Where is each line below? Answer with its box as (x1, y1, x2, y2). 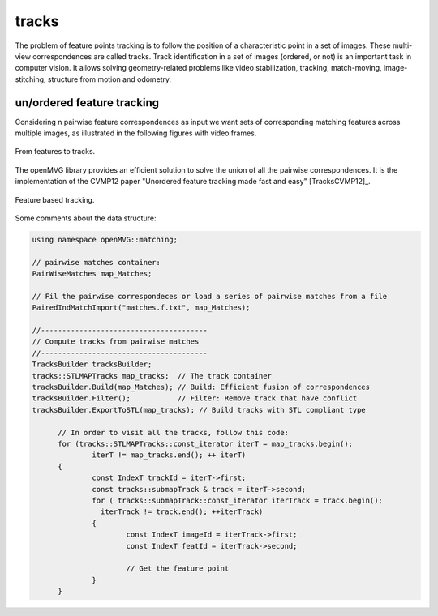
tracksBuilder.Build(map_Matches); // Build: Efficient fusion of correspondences (32, 383, 371, 392)
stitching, (15, 74, 46, 84)
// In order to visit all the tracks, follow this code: (58, 428, 290, 437)
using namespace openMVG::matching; (32, 235, 178, 244)
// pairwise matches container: (32, 258, 161, 267)
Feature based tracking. (15, 195, 95, 204)
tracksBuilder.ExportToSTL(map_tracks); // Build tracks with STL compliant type (32, 405, 367, 414)
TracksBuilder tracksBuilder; (32, 360, 152, 369)
